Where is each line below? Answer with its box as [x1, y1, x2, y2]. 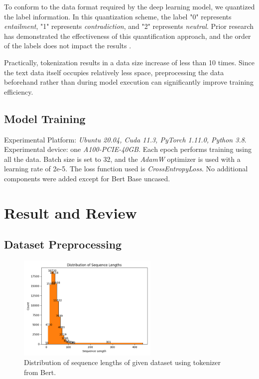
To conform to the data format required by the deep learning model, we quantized [4, 1, 255, 11]
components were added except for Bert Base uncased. [4, 173, 170, 183]
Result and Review [4, 202, 137, 223]
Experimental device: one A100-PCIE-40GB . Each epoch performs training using [4, 144, 252, 154]
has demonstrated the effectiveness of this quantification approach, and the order [4, 30, 251, 41]
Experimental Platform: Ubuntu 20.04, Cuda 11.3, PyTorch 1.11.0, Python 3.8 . [4, 134, 247, 144]
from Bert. [24, 367, 56, 378]
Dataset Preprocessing [4, 237, 122, 252]
